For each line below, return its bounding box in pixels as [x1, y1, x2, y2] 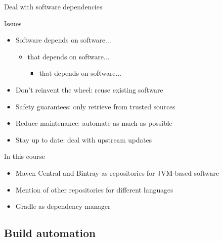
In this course [4, 151, 45, 161]
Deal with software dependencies [4, 1, 103, 11]
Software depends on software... [15, 35, 111, 45]
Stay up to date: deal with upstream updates [15, 134, 152, 145]
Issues [4, 18, 22, 28]
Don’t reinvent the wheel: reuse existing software [15, 84, 163, 95]
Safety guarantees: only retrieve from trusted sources [15, 101, 176, 111]
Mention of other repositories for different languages [15, 184, 173, 194]
